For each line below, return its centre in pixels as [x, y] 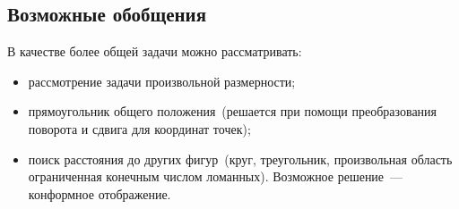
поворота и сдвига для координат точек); [139, 128]
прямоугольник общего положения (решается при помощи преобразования [233, 111]
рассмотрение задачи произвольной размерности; [162, 81]
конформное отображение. [100, 193]
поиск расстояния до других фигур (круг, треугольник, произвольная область [240, 159]
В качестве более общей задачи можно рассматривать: [155, 51]
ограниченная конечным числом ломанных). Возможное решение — [216, 176]
